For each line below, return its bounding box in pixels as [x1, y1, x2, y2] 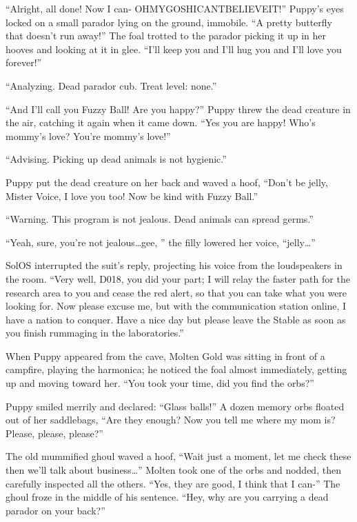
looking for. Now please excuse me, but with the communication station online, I [6, 299, 347, 313]
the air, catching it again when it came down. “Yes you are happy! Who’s [6, 115, 316, 130]
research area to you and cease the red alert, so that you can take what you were [6, 285, 347, 299]
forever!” [6, 55, 42, 70]
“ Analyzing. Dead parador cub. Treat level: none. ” [6, 78, 217, 92]
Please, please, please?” [6, 425, 103, 440]
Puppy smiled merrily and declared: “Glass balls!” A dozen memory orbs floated [6, 399, 345, 413]
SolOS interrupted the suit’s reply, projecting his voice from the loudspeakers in [6, 258, 343, 272]
